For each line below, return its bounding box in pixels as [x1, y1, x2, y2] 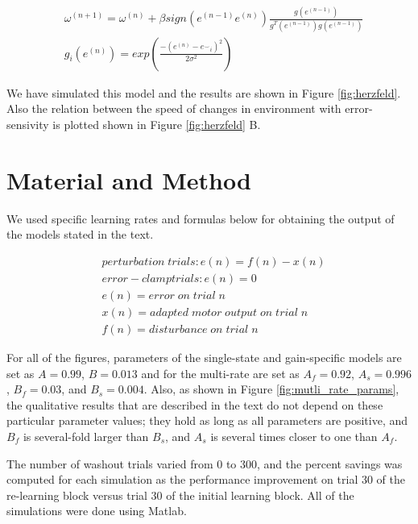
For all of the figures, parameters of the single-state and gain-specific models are [6, 348, 402, 365]
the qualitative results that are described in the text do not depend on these [6, 396, 383, 413]
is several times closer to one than [210, 427, 378, 444]
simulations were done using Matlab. [6, 502, 187, 519]
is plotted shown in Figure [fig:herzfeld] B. [52, 115, 261, 132]
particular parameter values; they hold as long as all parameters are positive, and [6, 412, 408, 429]
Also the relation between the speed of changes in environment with [6, 100, 341, 117]
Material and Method [6, 163, 251, 196]
